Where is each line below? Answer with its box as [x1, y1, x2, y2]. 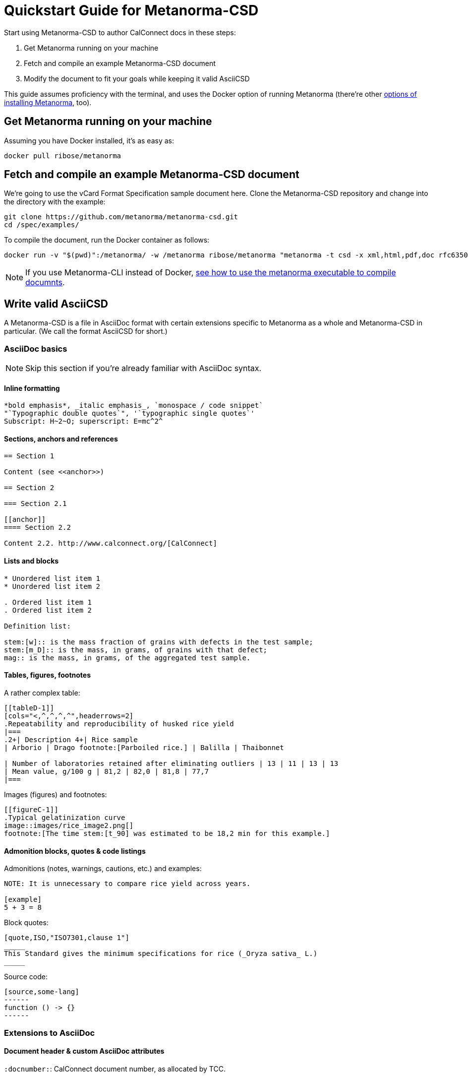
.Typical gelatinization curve [4, 813, 125, 822]
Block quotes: [4, 918, 49, 927]
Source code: [4, 972, 48, 981]
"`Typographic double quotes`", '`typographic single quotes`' [4, 409, 255, 418]
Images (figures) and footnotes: [4, 790, 107, 799]
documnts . [25, 277, 65, 288]
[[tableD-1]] [4, 703, 55, 712]
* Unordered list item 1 [4, 574, 100, 582]
